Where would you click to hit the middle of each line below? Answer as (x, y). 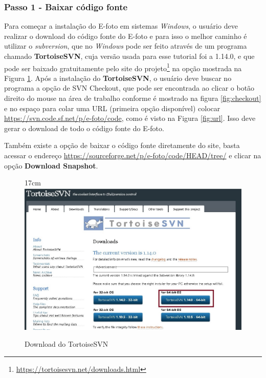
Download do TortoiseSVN (66, 344)
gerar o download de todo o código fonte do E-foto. (84, 128)
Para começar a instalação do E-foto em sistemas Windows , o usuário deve (121, 26)
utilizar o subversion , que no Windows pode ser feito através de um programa (126, 46)
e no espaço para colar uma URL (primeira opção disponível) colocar (112, 108)
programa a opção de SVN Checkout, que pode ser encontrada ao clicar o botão (129, 88)
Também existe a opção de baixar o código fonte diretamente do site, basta (122, 145)
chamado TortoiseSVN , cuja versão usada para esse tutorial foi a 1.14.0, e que (129, 56)
